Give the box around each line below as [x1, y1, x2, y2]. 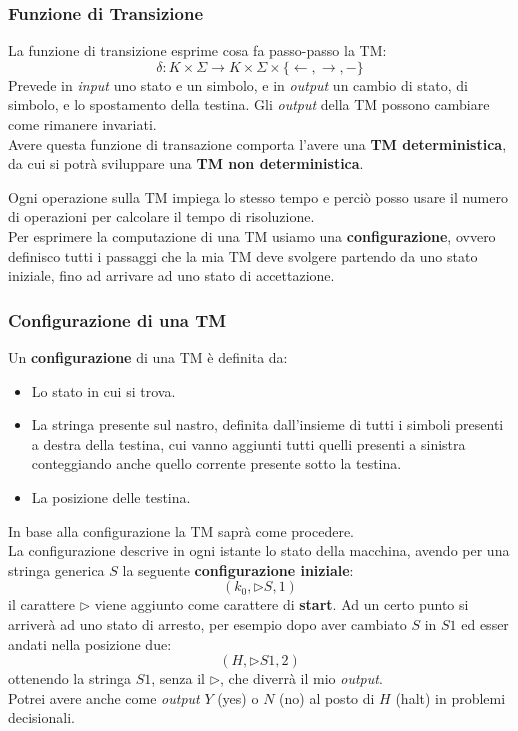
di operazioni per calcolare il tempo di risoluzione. [8, 206, 315, 227]
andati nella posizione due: [8, 633, 172, 654]
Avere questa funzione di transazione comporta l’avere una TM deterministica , [8, 133, 507, 154]
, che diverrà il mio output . [220, 668, 383, 689]
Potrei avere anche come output [8, 687, 200, 708]
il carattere [8, 594, 75, 615]
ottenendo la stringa [8, 668, 132, 689]
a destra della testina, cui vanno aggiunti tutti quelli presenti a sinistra [31, 433, 466, 454]
